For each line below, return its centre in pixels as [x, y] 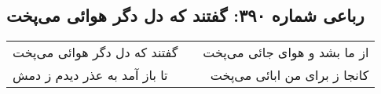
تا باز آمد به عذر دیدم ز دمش [90, 75]
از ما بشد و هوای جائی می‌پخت [286, 52]
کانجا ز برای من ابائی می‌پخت [289, 75]
